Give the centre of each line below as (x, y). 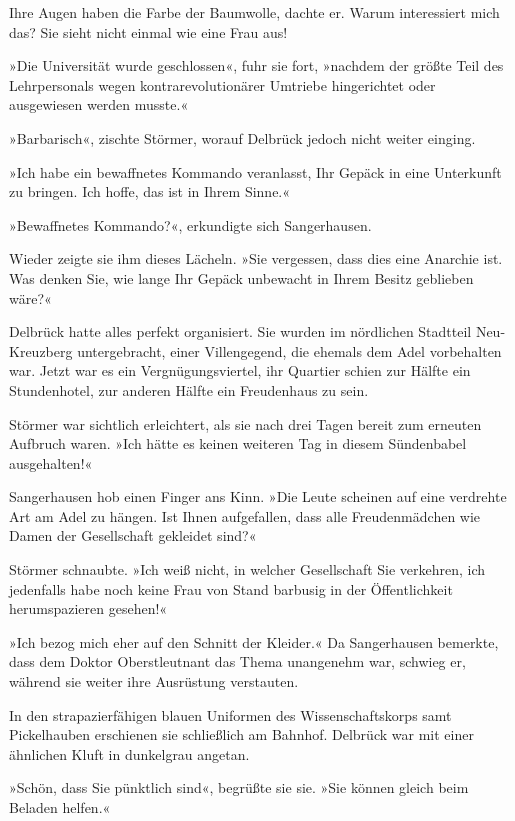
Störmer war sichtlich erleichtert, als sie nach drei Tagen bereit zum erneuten (245, 423)
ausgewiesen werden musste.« (99, 104)
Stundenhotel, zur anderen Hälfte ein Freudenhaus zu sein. (189, 389)
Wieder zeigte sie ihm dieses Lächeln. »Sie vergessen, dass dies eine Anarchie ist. (256, 258)
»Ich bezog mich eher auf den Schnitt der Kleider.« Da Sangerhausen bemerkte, (254, 641)
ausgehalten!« (51, 462)
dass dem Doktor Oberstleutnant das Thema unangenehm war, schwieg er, (237, 661)
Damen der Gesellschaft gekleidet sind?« (133, 535)
